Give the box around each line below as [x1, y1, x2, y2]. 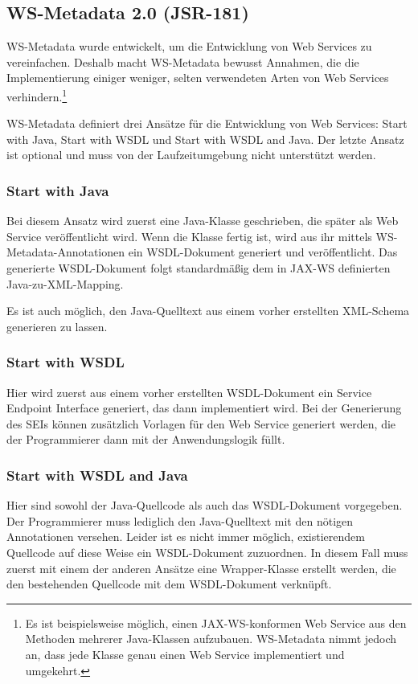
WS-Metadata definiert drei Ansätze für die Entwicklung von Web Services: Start [6, 115, 408, 132]
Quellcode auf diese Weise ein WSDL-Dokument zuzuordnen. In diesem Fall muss [6, 543, 408, 560]
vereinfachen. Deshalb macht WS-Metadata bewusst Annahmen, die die [6, 53, 359, 70]
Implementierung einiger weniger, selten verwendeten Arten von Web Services [6, 69, 389, 86]
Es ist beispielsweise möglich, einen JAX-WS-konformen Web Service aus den [25, 614, 407, 631]
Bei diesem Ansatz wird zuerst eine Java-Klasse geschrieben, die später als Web [6, 212, 399, 229]
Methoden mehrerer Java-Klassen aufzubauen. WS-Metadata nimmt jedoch [25, 630, 397, 647]
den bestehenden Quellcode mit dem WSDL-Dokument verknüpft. [6, 575, 332, 592]
